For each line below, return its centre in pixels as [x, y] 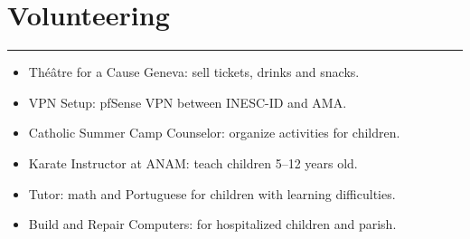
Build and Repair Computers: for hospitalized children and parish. [212, 224]
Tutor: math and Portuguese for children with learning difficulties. [212, 193]
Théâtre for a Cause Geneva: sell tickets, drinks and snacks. [194, 72]
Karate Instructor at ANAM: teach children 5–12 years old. [193, 163]
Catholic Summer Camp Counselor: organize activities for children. [214, 133]
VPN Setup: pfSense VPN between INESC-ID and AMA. [188, 102]
